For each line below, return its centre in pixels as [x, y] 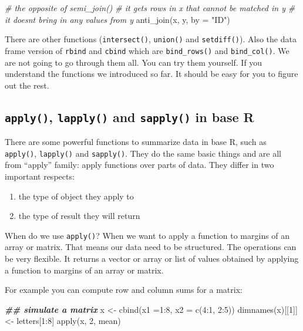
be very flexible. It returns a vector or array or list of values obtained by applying [152, 258]
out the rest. [27, 85]
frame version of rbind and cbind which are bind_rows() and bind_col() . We [147, 50]
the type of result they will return [79, 216]
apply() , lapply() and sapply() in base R [129, 116]
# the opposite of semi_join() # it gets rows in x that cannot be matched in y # [150, 8]
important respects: [40, 176]
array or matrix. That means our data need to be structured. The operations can [151, 247]
